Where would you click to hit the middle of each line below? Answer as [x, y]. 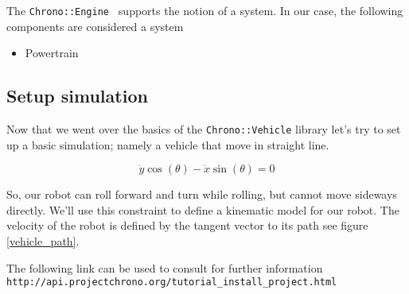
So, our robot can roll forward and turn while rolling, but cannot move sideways [202, 194]
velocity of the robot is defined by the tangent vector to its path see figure [187, 225]
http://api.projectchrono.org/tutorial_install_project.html [172, 282]
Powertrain [52, 53]
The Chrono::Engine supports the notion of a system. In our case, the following [205, 10]
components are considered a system [95, 26]
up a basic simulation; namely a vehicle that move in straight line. [168, 144]
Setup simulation [77, 96]
